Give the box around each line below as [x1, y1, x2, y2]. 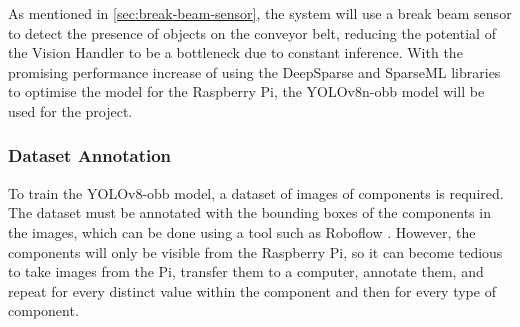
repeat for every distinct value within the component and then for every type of [8, 280, 496, 301]
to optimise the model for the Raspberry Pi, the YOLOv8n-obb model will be [8, 81, 485, 102]
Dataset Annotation [8, 143, 172, 168]
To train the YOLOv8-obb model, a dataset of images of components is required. [8, 182, 504, 203]
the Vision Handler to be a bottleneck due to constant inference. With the [8, 42, 463, 63]
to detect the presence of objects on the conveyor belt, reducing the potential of [8, 22, 496, 43]
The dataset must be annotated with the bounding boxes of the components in [8, 202, 491, 223]
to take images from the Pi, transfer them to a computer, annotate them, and [8, 261, 484, 282]
